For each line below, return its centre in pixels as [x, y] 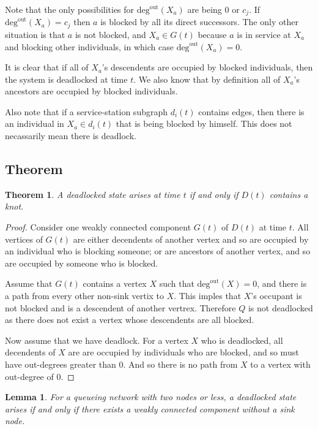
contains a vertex [115, 283]
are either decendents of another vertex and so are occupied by [191, 239]
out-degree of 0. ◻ [40, 376]
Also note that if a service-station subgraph [86, 111]
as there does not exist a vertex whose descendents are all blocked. [130, 320]
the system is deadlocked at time [66, 79]
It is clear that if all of [47, 67]
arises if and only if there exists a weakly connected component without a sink [150, 408]
